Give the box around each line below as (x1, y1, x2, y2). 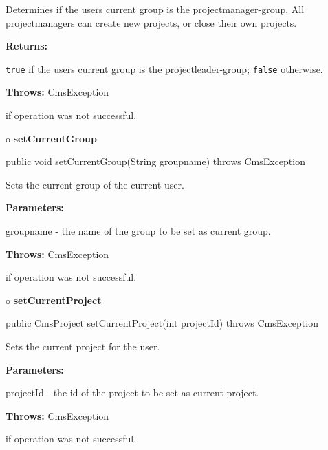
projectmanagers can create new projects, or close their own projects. (6, 15, 297, 30)
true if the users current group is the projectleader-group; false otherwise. (6, 61, 323, 76)
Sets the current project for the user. (6, 339, 160, 353)
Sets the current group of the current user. (6, 177, 184, 191)
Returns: (6, 39, 48, 53)
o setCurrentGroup (6, 131, 97, 145)
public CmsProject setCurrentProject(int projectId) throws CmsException (6, 316, 318, 330)
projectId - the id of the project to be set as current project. (6, 385, 259, 400)
